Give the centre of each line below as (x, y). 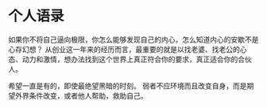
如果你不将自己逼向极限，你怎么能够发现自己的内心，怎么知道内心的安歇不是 (133, 39)
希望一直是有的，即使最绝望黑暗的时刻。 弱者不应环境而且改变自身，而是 (128, 86)
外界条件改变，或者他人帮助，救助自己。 (81, 95)
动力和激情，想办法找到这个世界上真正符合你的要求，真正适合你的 (130, 59)
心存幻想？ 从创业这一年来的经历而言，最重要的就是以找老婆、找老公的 (124, 49)
